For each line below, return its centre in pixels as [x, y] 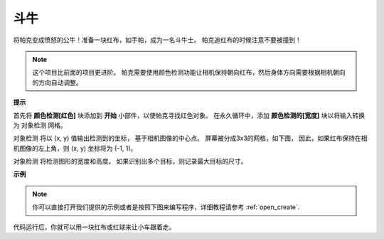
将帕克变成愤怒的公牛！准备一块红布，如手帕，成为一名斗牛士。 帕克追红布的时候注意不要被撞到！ [157, 40]
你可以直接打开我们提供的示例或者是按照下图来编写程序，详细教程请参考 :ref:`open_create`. [166, 207]
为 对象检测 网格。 [40, 125]
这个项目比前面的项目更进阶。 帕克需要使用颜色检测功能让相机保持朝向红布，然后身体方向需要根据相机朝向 [189, 73]
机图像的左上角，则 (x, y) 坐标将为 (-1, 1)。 [75, 148]
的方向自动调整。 [57, 83]
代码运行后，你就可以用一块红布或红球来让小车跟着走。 [94, 227]
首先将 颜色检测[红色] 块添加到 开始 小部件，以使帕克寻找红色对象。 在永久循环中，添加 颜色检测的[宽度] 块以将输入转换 [189, 115]
